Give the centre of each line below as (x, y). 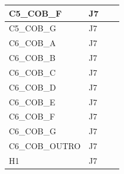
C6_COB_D (32, 87)
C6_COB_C (32, 72)
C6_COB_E (32, 101)
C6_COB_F (32, 116)
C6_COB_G (33, 131)
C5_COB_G (33, 28)
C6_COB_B (32, 58)
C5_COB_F (35, 13)
